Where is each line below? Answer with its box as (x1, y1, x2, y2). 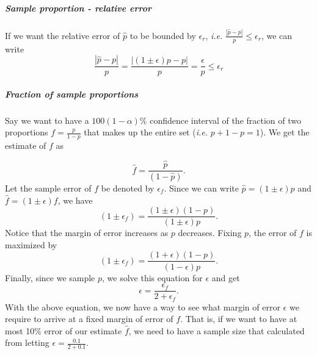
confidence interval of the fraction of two (150, 113, 301, 126)
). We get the (260, 126, 310, 138)
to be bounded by (129, 29, 196, 41)
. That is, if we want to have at (180, 312, 297, 325)
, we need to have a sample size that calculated (128, 324, 305, 337)
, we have (57, 193, 93, 206)
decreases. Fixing (178, 226, 242, 239)
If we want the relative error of (5, 29, 120, 41)
